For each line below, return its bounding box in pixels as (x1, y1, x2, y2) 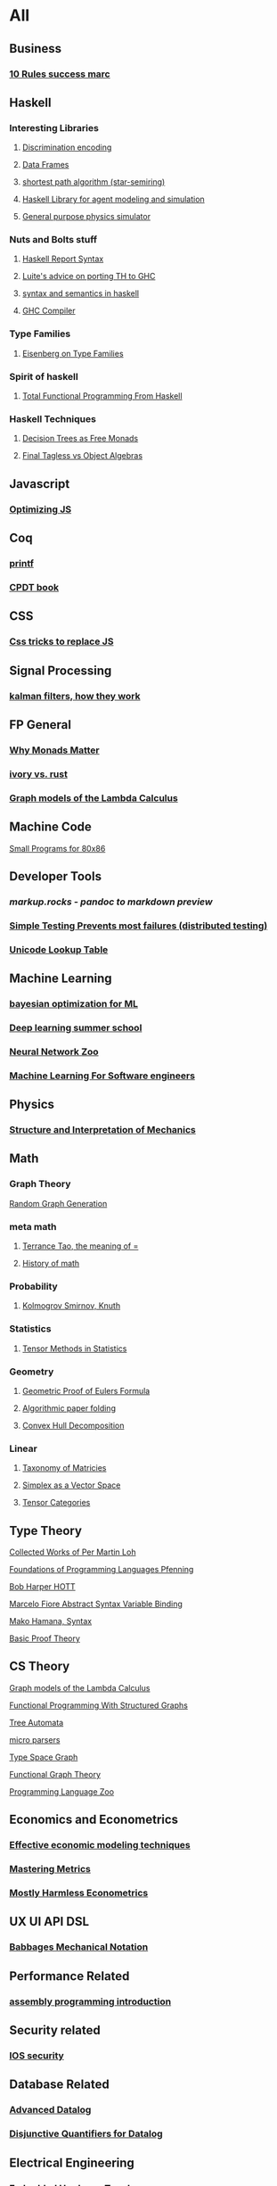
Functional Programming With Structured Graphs (9, 1700, 189, 1711)
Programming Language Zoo (9, 1786, 114, 1797)
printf (9, 557, 34, 569)
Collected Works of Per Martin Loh (9, 1547, 136, 1557)
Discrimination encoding (21, 142, 112, 153)
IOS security (9, 2049, 64, 2061)
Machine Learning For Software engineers (9, 1069, 196, 1082)
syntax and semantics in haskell (21, 288, 140, 299)
